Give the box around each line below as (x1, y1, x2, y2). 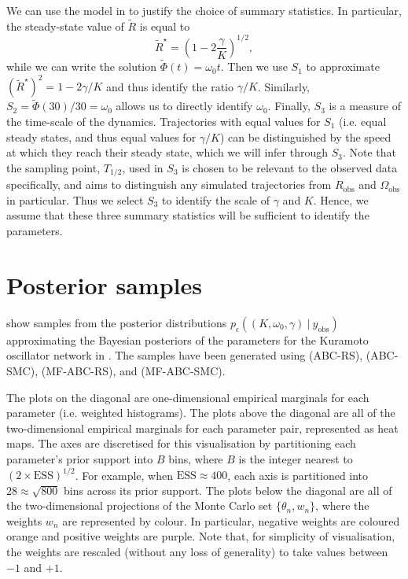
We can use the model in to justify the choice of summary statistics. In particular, (6, 2, 402, 18)
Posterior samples (6, 268, 202, 301)
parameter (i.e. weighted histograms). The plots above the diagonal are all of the (6, 404, 395, 421)
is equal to (139, 17, 190, 34)
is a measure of (329, 98, 402, 114)
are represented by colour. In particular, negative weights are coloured (62, 512, 400, 529)
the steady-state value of (6, 17, 124, 34)
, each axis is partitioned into (227, 467, 369, 483)
